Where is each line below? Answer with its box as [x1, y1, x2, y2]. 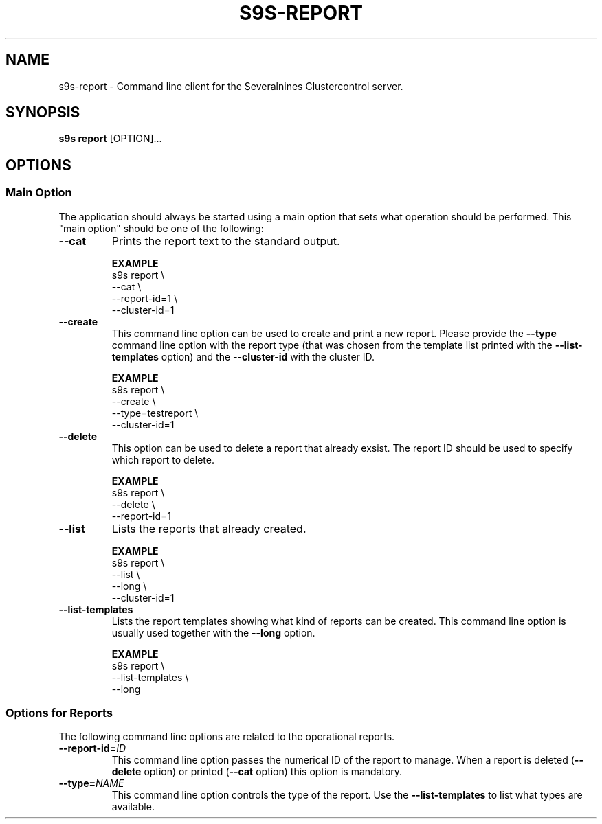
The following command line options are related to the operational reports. [58, 731, 395, 743]
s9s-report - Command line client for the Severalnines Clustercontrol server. [58, 80, 403, 92]
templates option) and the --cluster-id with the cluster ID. [111, 350, 375, 363]
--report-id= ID [58, 742, 126, 755]
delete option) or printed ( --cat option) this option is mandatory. [111, 766, 403, 778]
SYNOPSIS [5, 104, 80, 122]
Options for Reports [5, 706, 113, 720]
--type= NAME [58, 777, 124, 790]
